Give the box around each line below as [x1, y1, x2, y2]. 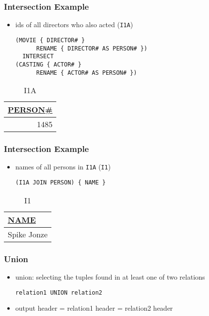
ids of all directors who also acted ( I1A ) [15, 19, 133, 30]
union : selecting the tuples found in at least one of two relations [15, 271, 205, 282]
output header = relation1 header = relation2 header [15, 303, 173, 313]
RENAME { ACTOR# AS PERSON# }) [36, 69, 137, 76]
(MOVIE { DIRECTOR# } [15, 36, 85, 44]
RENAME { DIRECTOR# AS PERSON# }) [36, 45, 147, 52]
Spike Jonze [8, 228, 48, 240]
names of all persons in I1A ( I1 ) [15, 162, 111, 172]
